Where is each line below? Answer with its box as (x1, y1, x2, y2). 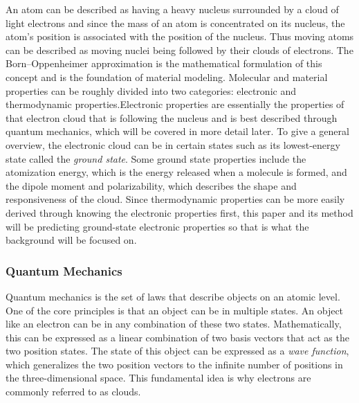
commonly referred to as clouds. (6, 384, 141, 399)
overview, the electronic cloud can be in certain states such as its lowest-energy (6, 137, 340, 152)
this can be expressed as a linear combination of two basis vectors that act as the (6, 330, 349, 344)
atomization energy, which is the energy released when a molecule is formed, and (6, 165, 347, 179)
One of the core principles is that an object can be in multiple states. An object (6, 303, 344, 317)
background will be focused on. (6, 233, 137, 247)
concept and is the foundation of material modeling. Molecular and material (6, 69, 328, 84)
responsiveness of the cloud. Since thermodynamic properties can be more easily (6, 192, 345, 206)
